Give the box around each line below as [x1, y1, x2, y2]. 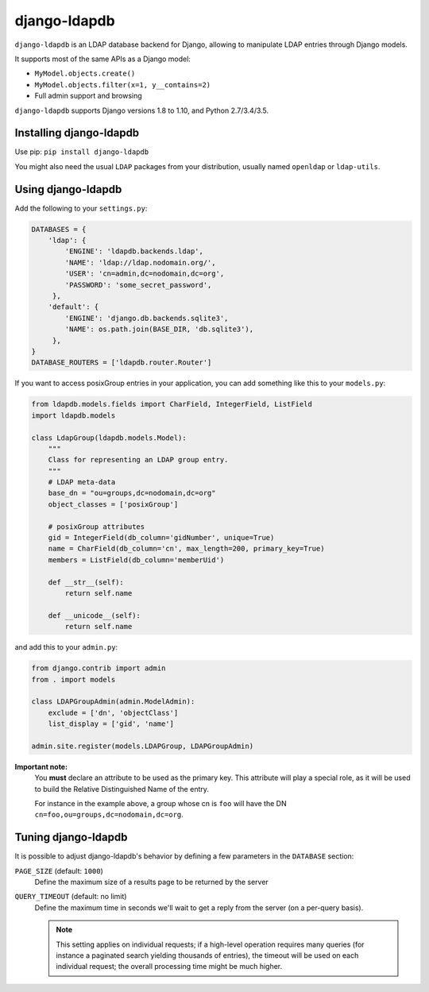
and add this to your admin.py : [14, 643, 118, 652]
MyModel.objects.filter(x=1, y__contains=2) [34, 80, 211, 89]
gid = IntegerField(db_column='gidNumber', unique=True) [48, 533, 275, 542]
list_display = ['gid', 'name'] [48, 720, 175, 728]
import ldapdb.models [31, 411, 116, 420]
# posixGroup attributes [48, 522, 145, 531]
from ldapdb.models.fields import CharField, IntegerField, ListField [31, 400, 313, 409]
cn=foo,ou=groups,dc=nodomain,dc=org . [34, 810, 184, 820]
